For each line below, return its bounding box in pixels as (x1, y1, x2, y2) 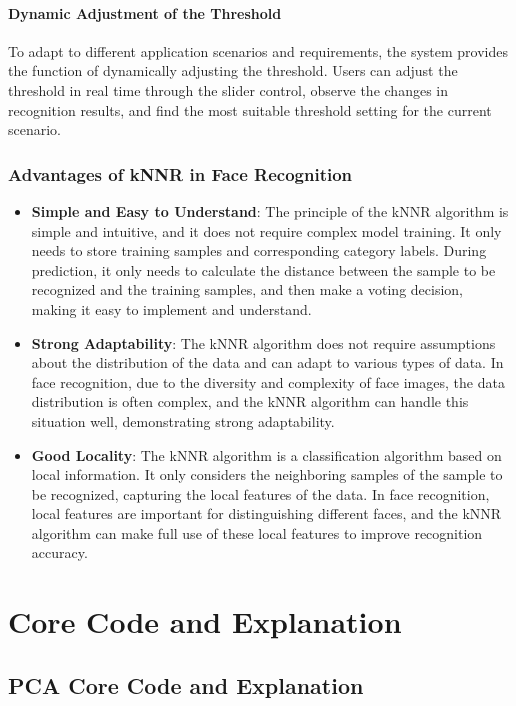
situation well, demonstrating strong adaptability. (31, 410, 335, 431)
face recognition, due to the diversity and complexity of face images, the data (31, 371, 505, 392)
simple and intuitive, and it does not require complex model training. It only (31, 220, 502, 241)
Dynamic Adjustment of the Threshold (8, 2, 282, 23)
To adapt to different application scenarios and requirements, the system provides (8, 40, 508, 61)
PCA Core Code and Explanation (8, 669, 364, 700)
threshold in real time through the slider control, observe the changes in (8, 79, 448, 100)
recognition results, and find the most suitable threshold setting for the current (8, 99, 492, 120)
